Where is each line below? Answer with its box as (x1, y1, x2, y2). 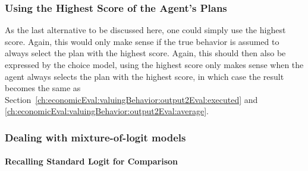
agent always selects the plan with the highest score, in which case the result (5, 70, 284, 82)
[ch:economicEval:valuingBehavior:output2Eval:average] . (5, 105, 209, 117)
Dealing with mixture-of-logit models (5, 130, 186, 144)
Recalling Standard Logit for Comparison (5, 155, 178, 167)
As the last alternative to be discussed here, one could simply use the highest (5, 24, 286, 36)
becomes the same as (5, 82, 81, 94)
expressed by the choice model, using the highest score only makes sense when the (5, 59, 304, 70)
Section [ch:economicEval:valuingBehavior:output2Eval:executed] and (5, 93, 258, 105)
